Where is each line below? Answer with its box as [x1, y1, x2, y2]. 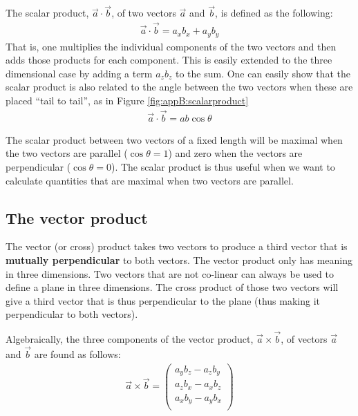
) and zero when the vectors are [168, 146, 303, 160]
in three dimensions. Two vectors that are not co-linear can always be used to [6, 266, 334, 281]
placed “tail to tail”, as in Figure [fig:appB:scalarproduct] [6, 93, 249, 107]
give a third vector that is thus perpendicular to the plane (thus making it [6, 293, 321, 308]
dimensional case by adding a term [6, 66, 153, 80]
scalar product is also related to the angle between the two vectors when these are [6, 79, 353, 94]
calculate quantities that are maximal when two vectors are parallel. [6, 173, 294, 187]
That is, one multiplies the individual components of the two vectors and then [6, 39, 337, 53]
